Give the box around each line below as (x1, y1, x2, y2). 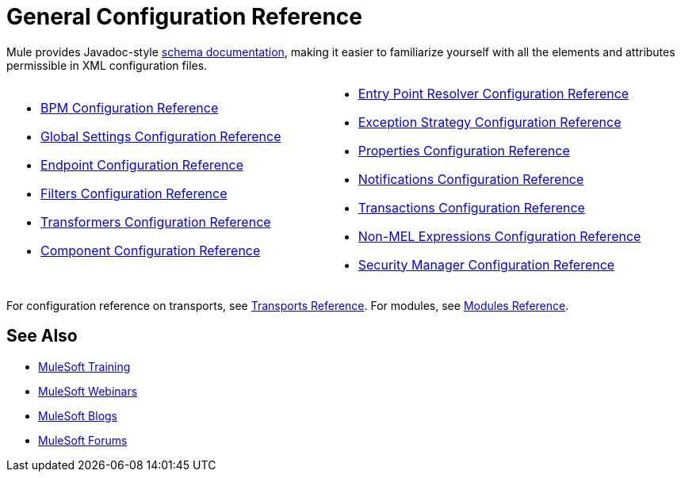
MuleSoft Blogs (38, 408, 117, 423)
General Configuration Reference (6, 3, 362, 30)
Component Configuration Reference (40, 242, 261, 258)
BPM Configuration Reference (40, 99, 219, 116)
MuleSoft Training (38, 359, 131, 373)
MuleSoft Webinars (38, 384, 138, 398)
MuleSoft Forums (38, 433, 128, 447)
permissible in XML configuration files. (6, 58, 208, 72)
